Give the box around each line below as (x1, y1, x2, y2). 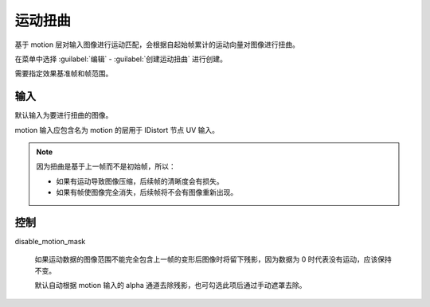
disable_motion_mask (14, 237, 86, 247)
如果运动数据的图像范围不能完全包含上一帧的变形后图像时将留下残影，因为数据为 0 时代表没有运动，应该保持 (34, 255, 392, 264)
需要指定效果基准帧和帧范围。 (14, 68, 113, 79)
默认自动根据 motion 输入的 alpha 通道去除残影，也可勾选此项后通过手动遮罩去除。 (34, 281, 307, 290)
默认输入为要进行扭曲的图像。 (14, 111, 113, 120)
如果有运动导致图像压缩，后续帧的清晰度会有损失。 (56, 176, 224, 186)
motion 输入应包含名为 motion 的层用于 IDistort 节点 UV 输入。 (14, 125, 219, 134)
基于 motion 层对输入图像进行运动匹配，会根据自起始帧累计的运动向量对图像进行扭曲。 (14, 40, 300, 49)
